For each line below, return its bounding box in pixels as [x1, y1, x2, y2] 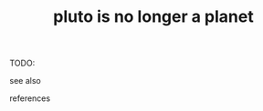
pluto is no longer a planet [53, 6, 254, 27]
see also [9, 76, 41, 86]
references [9, 93, 51, 104]
